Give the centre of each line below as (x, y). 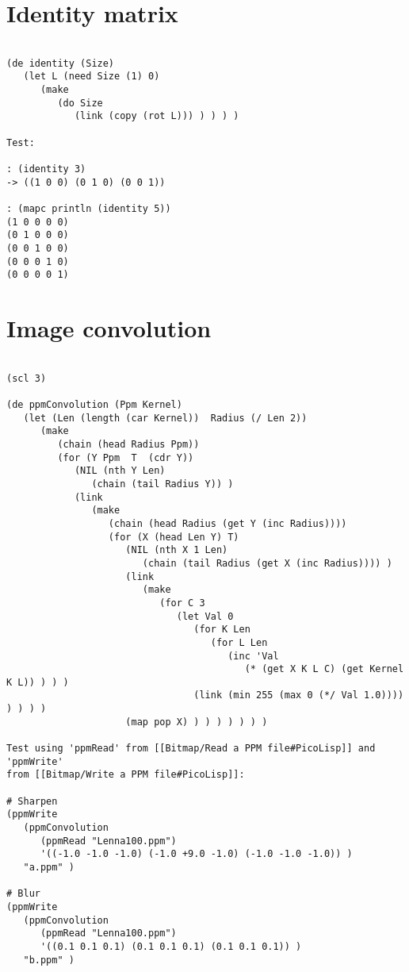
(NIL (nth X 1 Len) (177, 550)
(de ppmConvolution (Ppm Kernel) (94, 405)
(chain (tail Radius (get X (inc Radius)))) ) (267, 563)
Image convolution (109, 328)
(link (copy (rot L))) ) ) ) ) (157, 116)
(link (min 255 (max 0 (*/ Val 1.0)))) (299, 695)
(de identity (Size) (61, 63)
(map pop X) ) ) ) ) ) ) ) (197, 722)
